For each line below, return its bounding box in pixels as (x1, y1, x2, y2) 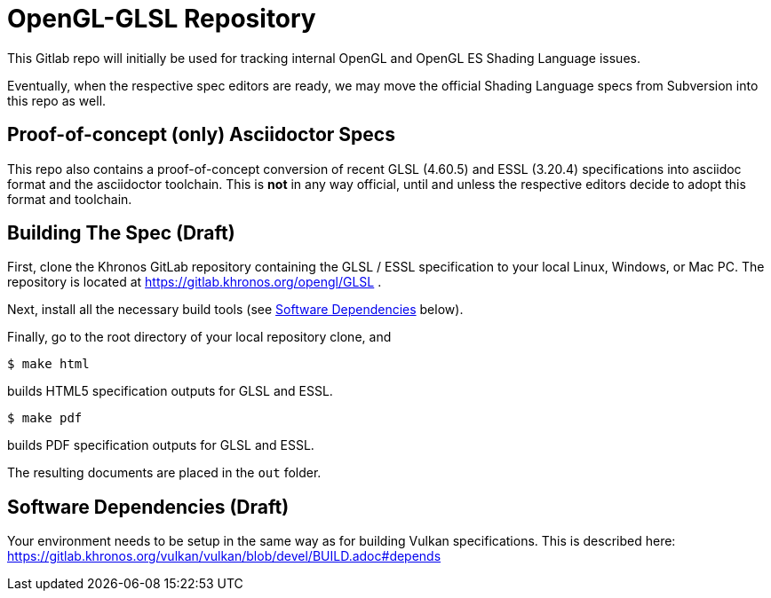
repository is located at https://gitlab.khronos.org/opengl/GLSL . (7, 274, 382, 290)
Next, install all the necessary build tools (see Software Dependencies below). (7, 302, 464, 318)
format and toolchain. (7, 191, 132, 207)
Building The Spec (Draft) (7, 222, 235, 245)
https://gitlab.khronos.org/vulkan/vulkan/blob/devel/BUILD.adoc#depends (7, 548, 441, 564)
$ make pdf (7, 411, 83, 426)
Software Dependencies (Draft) (7, 495, 290, 518)
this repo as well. (7, 92, 107, 108)
